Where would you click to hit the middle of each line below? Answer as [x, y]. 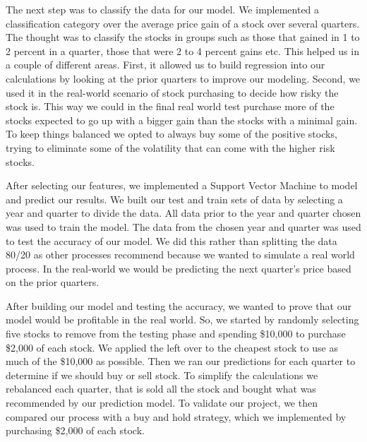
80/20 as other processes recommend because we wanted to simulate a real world [180, 255]
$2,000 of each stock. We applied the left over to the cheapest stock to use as [172, 347]
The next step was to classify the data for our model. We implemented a [163, 9]
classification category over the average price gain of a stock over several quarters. [183, 23]
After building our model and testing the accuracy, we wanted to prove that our [179, 305]
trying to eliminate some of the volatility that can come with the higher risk [170, 147]
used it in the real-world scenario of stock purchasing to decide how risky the [172, 92]
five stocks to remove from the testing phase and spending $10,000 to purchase [176, 334]
